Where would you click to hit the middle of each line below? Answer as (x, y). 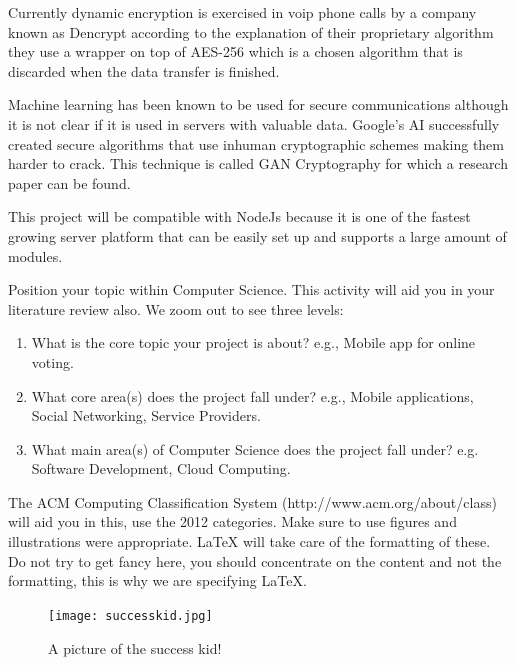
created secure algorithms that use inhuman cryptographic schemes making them (256, 143)
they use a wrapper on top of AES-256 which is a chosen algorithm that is (235, 51)
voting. (52, 361)
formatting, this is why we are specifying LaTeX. (157, 580)
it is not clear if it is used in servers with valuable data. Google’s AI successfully (254, 123)
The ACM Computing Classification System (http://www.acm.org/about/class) (252, 501)
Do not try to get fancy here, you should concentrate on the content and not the (255, 560)
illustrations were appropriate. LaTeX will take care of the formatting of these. (249, 541)
